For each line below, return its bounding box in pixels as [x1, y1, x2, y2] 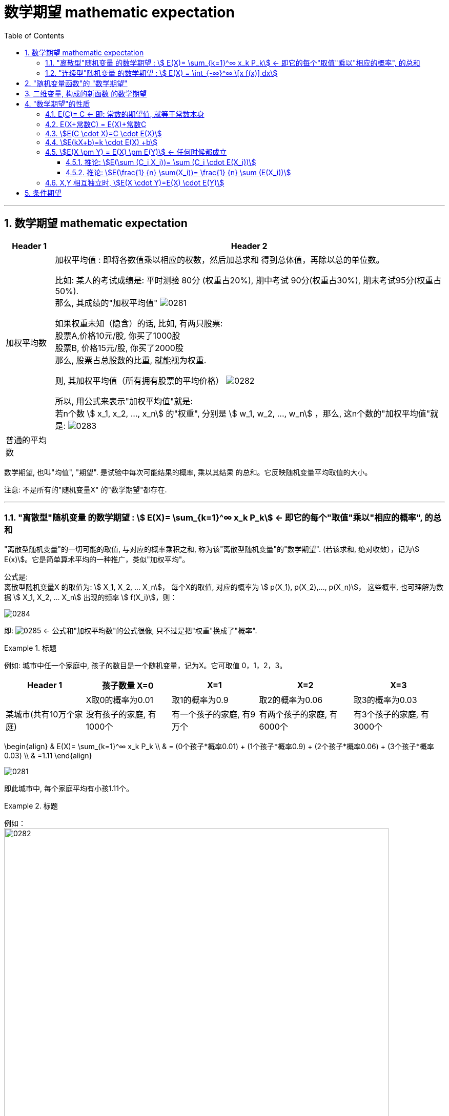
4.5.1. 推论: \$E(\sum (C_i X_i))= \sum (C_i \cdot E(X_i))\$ [66, 157, 256, 167]
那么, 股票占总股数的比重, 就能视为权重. [55, 355, 207, 365]
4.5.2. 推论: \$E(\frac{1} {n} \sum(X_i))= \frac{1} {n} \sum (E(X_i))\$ [66, 168, 291, 177]
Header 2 [231, 240, 268, 251]
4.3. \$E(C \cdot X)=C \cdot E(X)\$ [45, 129, 162, 138]
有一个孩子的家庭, [172, 709, 240, 720]
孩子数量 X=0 [102, 680, 154, 691]
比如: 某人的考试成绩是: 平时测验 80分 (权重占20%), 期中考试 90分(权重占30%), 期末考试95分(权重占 [55, 275, 442, 285]
